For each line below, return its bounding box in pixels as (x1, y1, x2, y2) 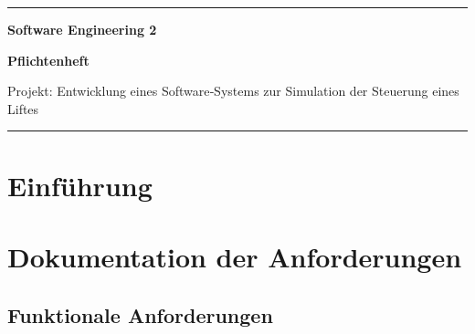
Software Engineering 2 (7, 20, 157, 38)
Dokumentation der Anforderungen (7, 237, 462, 275)
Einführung (7, 166, 153, 204)
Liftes (7, 99, 39, 118)
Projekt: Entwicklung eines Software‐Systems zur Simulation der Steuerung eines (7, 81, 459, 100)
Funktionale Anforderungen (7, 300, 273, 329)
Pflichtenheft (7, 50, 90, 69)
